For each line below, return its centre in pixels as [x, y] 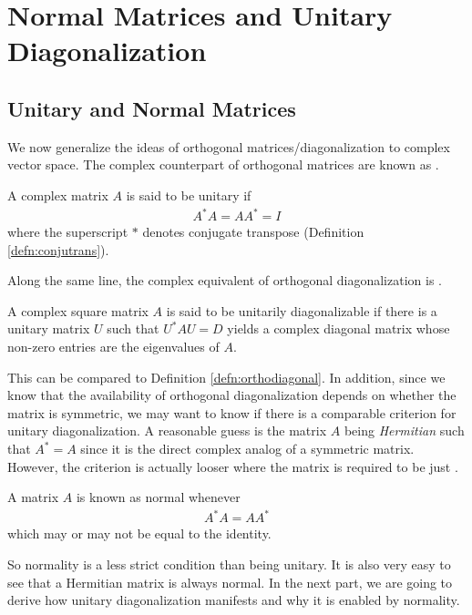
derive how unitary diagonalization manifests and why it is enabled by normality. [234, 600]
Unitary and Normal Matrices [152, 108]
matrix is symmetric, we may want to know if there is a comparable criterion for [232, 412]
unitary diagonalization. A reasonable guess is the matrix [167, 430]
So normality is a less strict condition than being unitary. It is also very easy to [229, 564]
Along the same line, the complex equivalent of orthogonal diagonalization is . [225, 280]
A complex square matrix [78, 310]
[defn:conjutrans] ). [58, 249]
